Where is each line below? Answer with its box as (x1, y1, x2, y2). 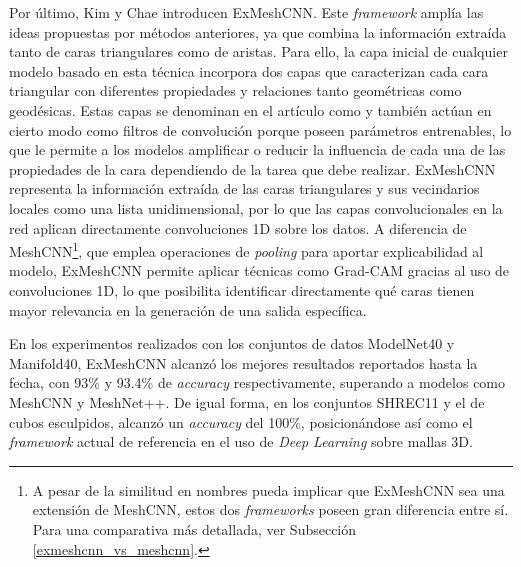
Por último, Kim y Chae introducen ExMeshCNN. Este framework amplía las (9, 2, 484, 22)
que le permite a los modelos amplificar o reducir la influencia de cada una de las (9, 139, 506, 160)
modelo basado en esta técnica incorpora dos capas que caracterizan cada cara (9, 60, 489, 81)
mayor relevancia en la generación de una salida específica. (9, 299, 367, 320)
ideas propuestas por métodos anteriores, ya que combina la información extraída (9, 21, 507, 42)
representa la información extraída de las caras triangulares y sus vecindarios (9, 178, 480, 199)
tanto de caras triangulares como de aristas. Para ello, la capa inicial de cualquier (9, 41, 508, 62)
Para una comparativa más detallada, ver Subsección (32, 518, 357, 539)
